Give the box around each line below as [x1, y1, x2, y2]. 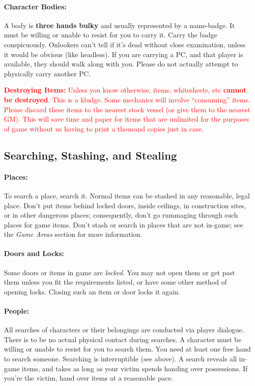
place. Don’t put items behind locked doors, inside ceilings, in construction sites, [4, 200, 246, 210]
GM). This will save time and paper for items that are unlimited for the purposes [4, 114, 250, 124]
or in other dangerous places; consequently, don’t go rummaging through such [4, 210, 238, 220]
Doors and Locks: [4, 248, 64, 258]
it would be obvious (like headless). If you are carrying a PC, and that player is [4, 49, 243, 59]
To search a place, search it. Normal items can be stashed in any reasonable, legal [4, 190, 250, 200]
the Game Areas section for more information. [4, 229, 142, 239]
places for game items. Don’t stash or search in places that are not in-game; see [4, 219, 243, 229]
